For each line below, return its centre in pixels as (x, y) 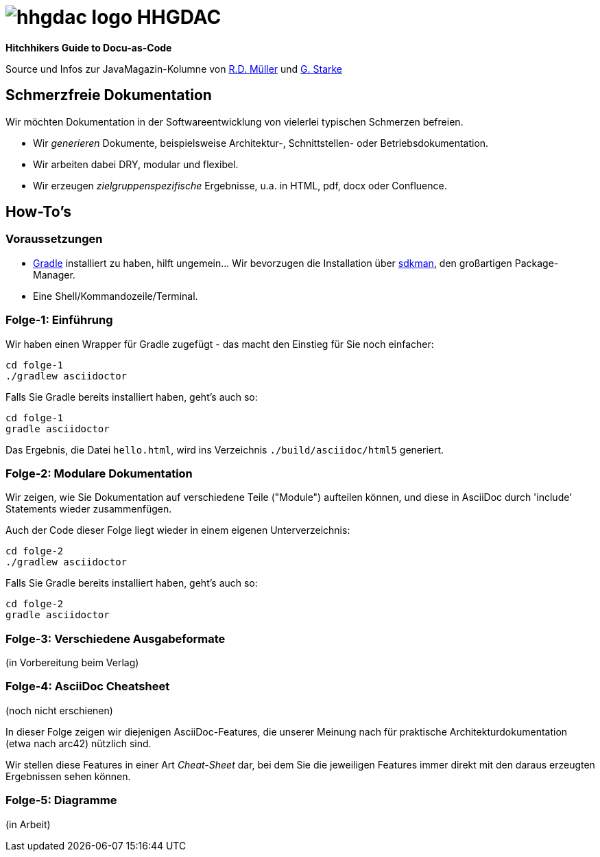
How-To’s (38, 212)
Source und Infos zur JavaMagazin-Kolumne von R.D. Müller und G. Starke (174, 69)
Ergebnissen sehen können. (68, 776)
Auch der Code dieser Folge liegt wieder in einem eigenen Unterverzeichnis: (178, 530)
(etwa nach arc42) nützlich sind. (79, 743)
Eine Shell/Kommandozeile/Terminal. (116, 296)
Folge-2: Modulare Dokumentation (99, 473)
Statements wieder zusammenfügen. (89, 509)
